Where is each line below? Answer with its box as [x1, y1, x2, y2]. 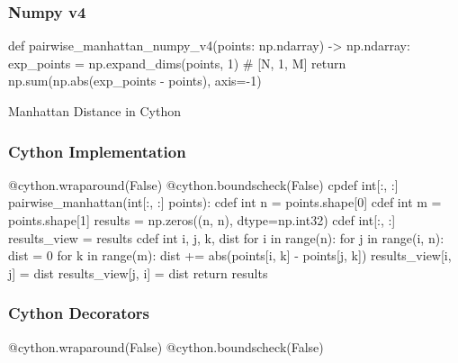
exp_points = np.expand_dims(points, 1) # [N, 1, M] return [8, 53, 346, 72]
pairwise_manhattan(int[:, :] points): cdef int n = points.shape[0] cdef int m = [8, 193, 442, 212]
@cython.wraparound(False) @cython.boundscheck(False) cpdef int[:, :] [8, 175, 399, 194]
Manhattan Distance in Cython [8, 102, 182, 120]
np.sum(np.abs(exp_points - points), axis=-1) [8, 71, 262, 90]
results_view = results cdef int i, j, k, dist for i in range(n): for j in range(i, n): [8, 228, 445, 247]
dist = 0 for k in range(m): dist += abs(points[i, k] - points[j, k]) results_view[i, [8, 246, 452, 265]
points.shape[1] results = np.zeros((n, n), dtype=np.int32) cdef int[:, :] [8, 211, 396, 229]
